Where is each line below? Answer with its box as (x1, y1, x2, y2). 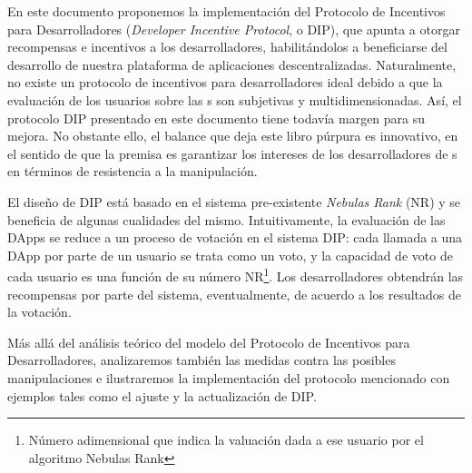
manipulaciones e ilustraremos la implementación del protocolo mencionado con (7, 368, 450, 387)
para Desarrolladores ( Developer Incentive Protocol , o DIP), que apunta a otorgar (7, 19, 460, 38)
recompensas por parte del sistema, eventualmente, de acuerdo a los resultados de (7, 284, 462, 303)
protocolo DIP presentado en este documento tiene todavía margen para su (7, 108, 426, 127)
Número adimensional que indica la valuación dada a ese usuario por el (28, 430, 424, 449)
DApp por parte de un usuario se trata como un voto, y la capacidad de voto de (7, 245, 453, 264)
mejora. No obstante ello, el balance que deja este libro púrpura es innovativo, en (7, 126, 458, 145)
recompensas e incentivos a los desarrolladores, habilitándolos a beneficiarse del (7, 37, 447, 56)
